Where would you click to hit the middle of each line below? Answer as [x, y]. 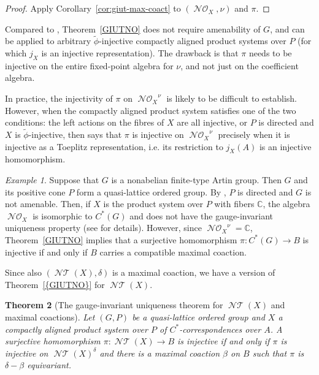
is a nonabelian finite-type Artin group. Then [196, 179]
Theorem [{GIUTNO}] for [55, 284]
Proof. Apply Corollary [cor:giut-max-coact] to [93, 8]
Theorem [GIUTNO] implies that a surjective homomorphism [121, 239]
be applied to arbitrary [48, 41]
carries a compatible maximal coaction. [173, 252]
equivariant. [49, 365]
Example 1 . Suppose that [52, 179]
